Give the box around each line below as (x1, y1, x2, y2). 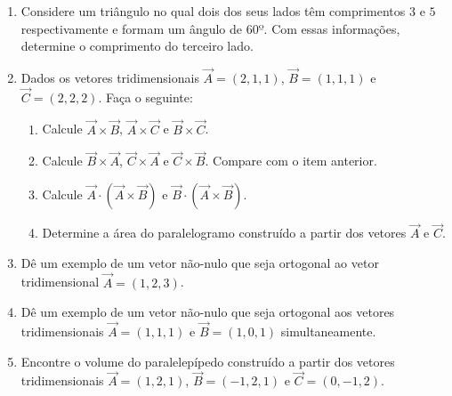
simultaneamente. (280, 322, 376, 341)
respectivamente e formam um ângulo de (20, 19, 243, 37)
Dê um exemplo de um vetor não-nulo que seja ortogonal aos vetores (20, 303, 395, 321)
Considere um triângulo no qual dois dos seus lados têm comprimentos (20, 2, 406, 20)
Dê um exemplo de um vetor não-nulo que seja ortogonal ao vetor (20, 253, 379, 271)
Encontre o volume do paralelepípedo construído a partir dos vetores (20, 352, 395, 370)
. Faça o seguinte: (98, 87, 193, 106)
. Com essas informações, (263, 19, 400, 37)
